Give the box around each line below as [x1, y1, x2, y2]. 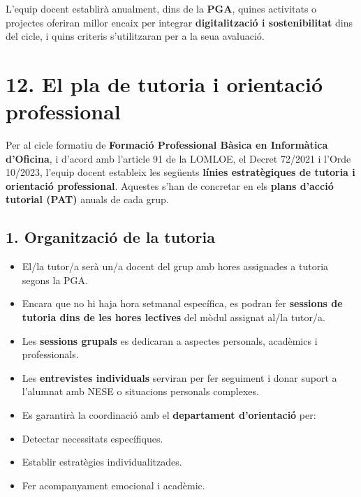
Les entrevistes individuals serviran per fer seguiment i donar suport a [22, 370, 337, 385]
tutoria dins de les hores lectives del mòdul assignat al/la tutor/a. [22, 310, 325, 325]
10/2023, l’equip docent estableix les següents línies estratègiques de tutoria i [6, 165, 355, 179]
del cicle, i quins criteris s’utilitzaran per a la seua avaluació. [6, 29, 265, 43]
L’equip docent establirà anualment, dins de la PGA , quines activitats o [6, 1, 317, 15]
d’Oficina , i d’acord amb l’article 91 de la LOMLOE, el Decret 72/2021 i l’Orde [6, 151, 351, 165]
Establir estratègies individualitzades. [22, 454, 182, 469]
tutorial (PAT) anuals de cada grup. [6, 192, 169, 207]
